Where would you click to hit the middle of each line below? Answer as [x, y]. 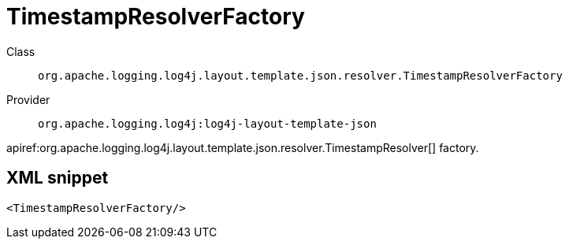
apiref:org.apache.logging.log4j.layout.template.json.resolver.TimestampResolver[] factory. [243, 147]
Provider [28, 99]
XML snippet [58, 178]
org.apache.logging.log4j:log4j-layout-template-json [207, 123]
